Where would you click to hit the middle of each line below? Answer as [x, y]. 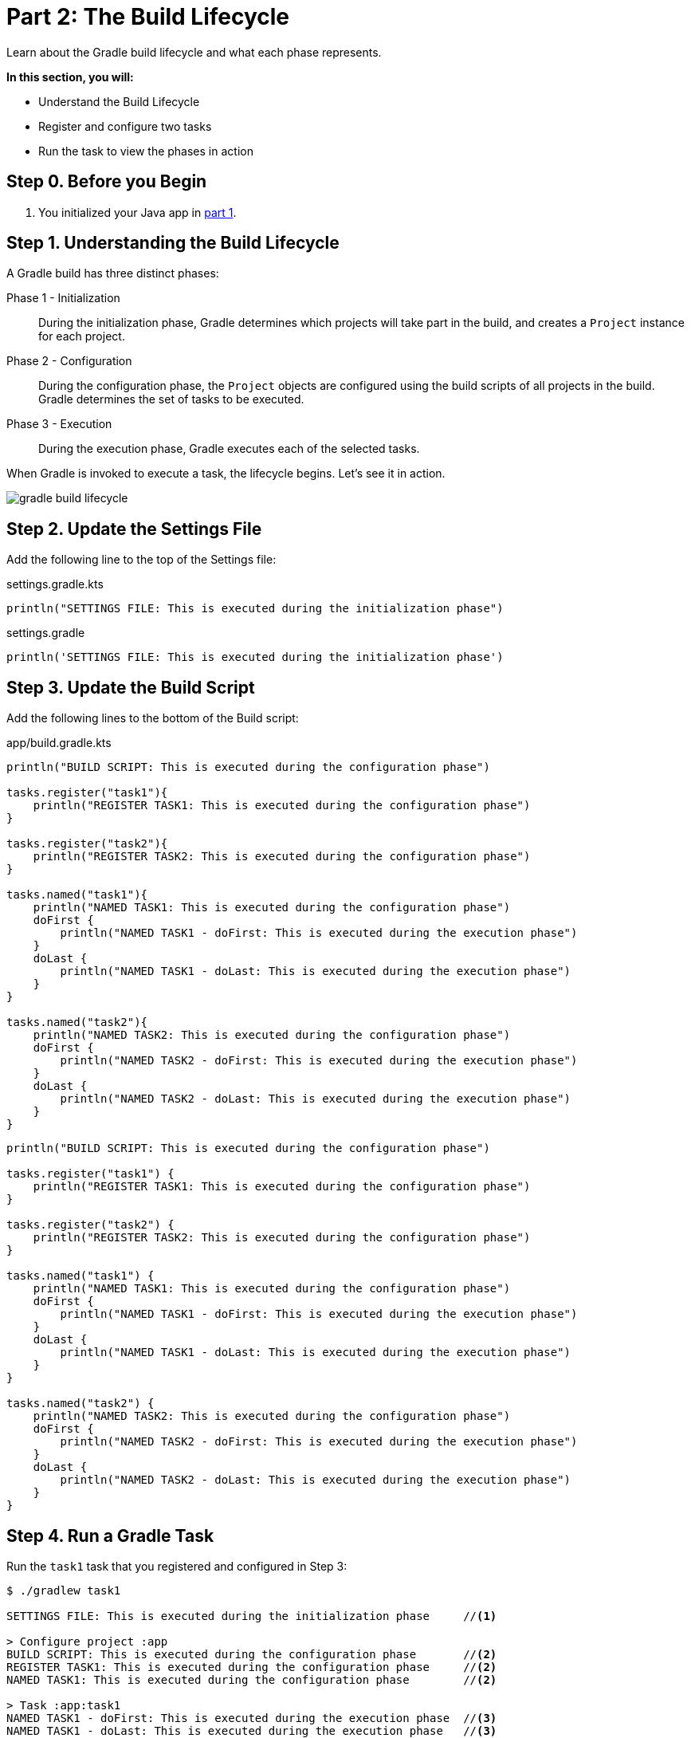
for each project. [82, 336]
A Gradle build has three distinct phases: [113, 273]
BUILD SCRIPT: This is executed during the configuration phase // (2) [252, 1654]
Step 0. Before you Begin [107, 182]
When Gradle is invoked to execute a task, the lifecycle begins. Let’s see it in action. [226, 474]
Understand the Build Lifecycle [119, 101]
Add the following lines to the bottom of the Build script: [153, 718]
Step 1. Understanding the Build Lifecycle [173, 243]
